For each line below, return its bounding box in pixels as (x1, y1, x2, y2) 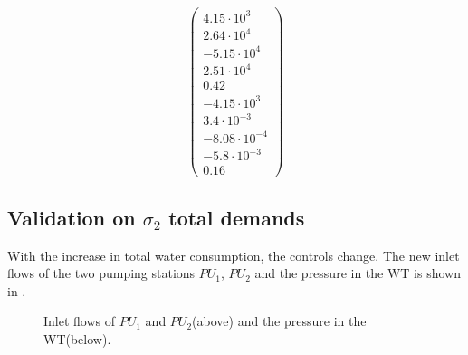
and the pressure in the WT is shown (254, 264, 461, 283)
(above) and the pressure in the (192, 312, 367, 331)
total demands (168, 203, 305, 231)
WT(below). (43, 329, 111, 348)
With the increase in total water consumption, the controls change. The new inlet (7, 245, 460, 264)
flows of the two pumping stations (7, 264, 196, 283)
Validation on (7, 203, 136, 231)
